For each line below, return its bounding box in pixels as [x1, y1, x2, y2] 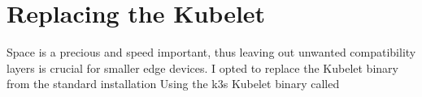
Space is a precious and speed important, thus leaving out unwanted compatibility [7, 44, 416, 61]
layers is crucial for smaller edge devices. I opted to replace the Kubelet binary [7, 59, 398, 76]
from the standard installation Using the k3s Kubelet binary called [7, 75, 340, 92]
